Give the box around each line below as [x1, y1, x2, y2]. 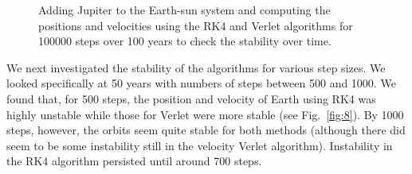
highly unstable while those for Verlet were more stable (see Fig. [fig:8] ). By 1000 [6, 106, 404, 122]
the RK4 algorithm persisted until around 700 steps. [6, 153, 262, 169]
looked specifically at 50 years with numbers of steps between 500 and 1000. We [6, 75, 396, 91]
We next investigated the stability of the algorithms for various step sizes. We [6, 59, 386, 75]
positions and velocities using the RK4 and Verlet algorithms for [38, 17, 353, 33]
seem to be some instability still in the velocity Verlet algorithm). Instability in [6, 137, 393, 153]
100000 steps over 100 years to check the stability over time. [38, 33, 332, 49]
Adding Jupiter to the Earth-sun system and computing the [38, 2, 331, 17]
